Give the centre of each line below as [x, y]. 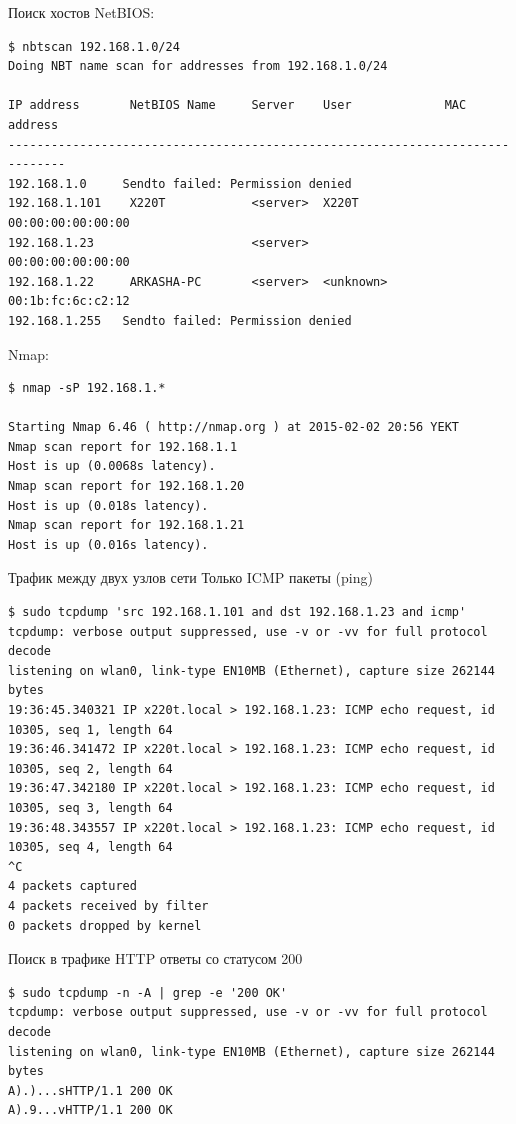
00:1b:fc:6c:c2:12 [69, 301]
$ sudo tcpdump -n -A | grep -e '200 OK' [148, 992]
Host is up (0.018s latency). [108, 505]
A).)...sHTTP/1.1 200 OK [90, 1090]
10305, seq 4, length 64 [90, 847]
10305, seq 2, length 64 [90, 768]
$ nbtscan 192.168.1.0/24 [94, 46]
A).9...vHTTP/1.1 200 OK [90, 1110]
